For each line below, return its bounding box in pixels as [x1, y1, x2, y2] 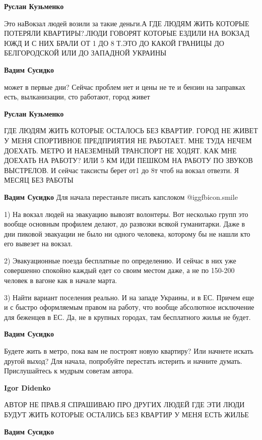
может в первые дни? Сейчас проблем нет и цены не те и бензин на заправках [4, 81, 245, 92]
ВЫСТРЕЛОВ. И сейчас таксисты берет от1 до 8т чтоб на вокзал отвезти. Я [4, 164, 239, 175]
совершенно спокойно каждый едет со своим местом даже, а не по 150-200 [4, 265, 235, 276]
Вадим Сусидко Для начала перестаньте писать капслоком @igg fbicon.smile [4, 191, 238, 202]
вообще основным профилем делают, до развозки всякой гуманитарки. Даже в [4, 218, 245, 229]
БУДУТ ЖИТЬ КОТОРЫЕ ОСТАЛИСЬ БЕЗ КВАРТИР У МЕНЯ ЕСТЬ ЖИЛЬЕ [4, 409, 249, 419]
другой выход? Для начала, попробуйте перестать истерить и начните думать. [4, 355, 242, 366]
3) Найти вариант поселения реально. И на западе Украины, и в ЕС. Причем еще [4, 292, 254, 302]
